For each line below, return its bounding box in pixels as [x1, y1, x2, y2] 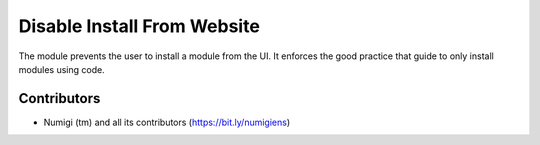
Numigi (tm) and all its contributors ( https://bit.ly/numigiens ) [43, 116, 291, 128]
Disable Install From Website [18, 15, 260, 37]
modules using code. [18, 63, 105, 75]
